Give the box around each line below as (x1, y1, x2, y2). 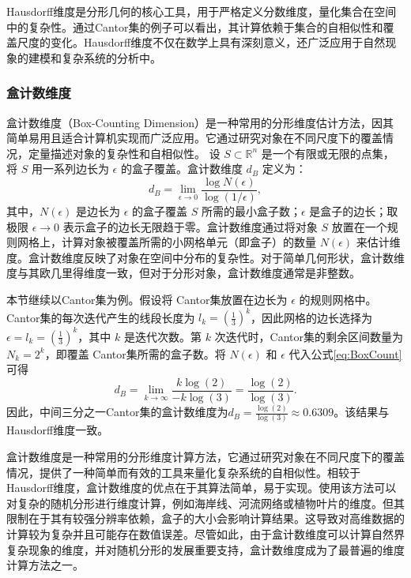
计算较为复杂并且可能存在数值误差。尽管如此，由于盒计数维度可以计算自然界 (6, 526, 405, 542)
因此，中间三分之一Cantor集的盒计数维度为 (6, 403, 228, 420)
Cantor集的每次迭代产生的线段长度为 (6, 309, 195, 325)
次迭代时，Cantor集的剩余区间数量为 (214, 328, 404, 344)
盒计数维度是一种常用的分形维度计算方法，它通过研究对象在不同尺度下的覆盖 (6, 449, 405, 465)
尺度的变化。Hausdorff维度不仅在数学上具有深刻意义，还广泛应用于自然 (17, 34, 386, 51)
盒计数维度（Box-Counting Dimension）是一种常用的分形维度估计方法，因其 (6, 114, 394, 130)
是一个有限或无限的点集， (261, 144, 394, 161)
